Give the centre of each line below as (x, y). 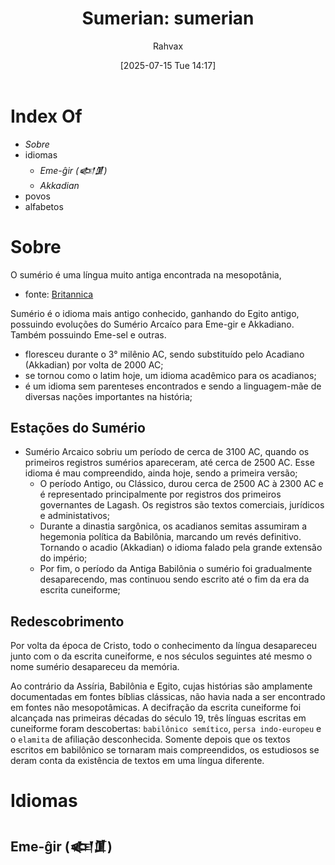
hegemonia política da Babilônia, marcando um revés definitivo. (170, 537)
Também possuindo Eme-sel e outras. (88, 334)
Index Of (46, 116)
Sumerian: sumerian (168, 18)
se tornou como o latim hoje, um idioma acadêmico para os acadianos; (170, 375)
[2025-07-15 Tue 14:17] (168, 65)
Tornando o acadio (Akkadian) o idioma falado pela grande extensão (181, 548)
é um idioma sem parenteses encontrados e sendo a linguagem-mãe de (173, 386)
